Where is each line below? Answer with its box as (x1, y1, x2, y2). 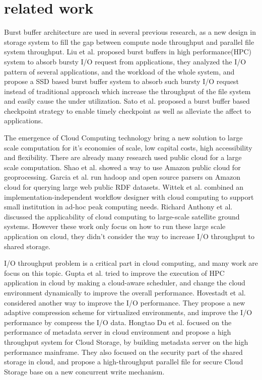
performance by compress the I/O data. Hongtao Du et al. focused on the (4, 317, 232, 327)
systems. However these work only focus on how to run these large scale (4, 221, 226, 232)
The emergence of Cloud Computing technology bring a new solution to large (4, 132, 243, 143)
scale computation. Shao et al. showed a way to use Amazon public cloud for (4, 162, 241, 172)
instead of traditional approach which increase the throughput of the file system (4, 86, 251, 96)
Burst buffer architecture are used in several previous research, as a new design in (4, 27, 256, 37)
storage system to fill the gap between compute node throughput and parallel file (4, 36, 254, 47)
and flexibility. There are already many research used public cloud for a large (4, 152, 242, 163)
